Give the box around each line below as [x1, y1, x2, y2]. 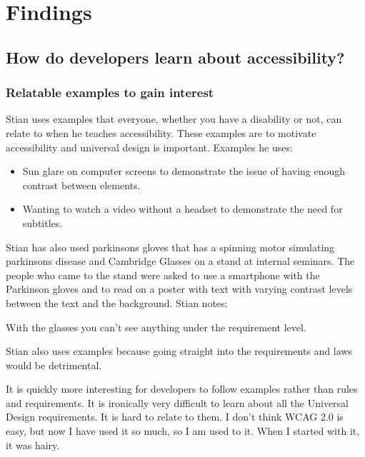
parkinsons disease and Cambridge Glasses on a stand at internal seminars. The [6, 253, 355, 268]
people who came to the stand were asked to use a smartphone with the [6, 267, 320, 282]
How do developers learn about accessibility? [6, 46, 345, 68]
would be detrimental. [6, 357, 102, 372]
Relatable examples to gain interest [6, 84, 214, 101]
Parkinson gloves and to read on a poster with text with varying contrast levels [6, 281, 353, 296]
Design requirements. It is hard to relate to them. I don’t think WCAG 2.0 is [6, 409, 344, 424]
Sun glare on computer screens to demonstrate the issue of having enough [22, 164, 346, 179]
